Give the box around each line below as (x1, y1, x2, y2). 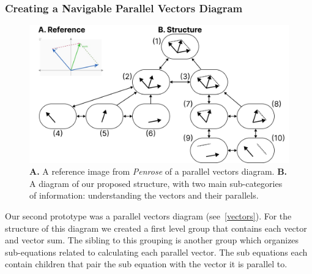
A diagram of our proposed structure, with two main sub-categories (29, 177, 283, 189)
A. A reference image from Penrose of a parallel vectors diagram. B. (29, 165, 288, 178)
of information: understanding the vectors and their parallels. (29, 189, 259, 202)
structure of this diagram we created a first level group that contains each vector (5, 221, 307, 234)
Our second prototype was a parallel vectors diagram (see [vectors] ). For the (5, 210, 292, 223)
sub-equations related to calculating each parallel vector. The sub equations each (5, 245, 308, 258)
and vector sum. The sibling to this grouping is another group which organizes (5, 234, 299, 246)
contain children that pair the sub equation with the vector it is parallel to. (5, 257, 288, 270)
